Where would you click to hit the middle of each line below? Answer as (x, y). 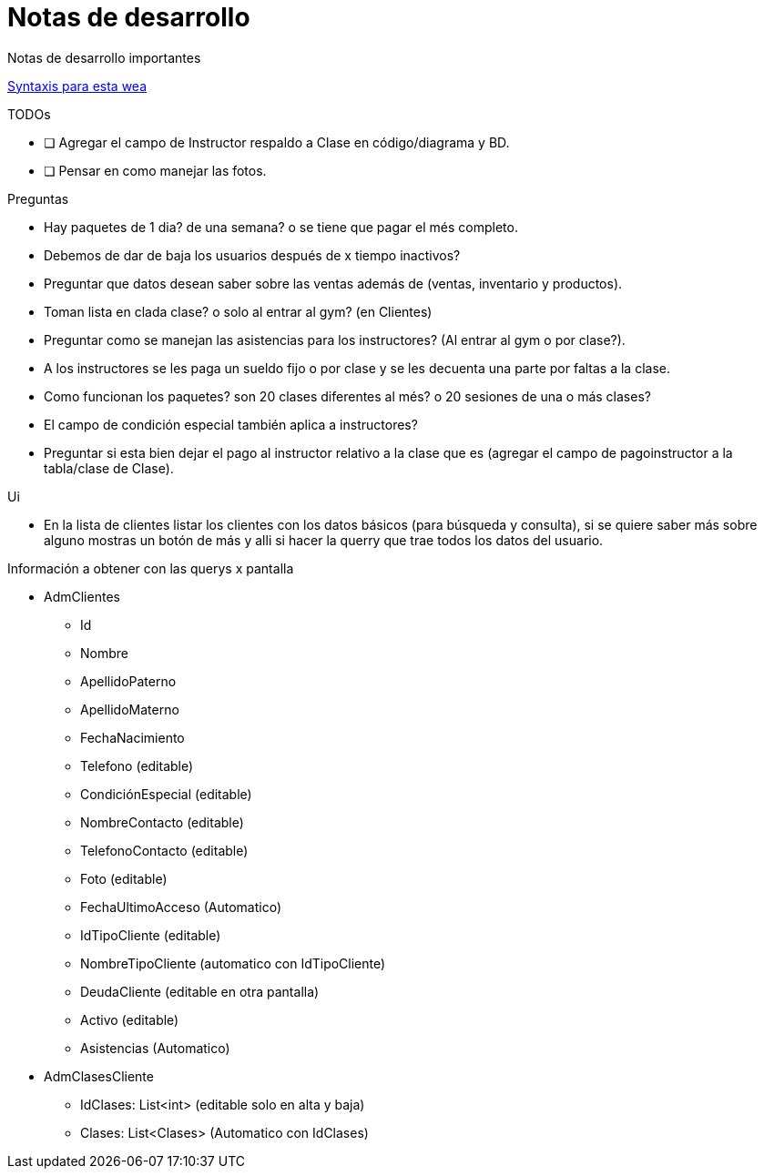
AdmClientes (82, 596)
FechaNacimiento (132, 737)
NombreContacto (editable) (162, 822)
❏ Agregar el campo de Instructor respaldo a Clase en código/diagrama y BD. (277, 142)
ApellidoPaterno (128, 681)
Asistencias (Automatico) (155, 1048)
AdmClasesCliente (99, 1076)
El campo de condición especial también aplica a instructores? (231, 424)
